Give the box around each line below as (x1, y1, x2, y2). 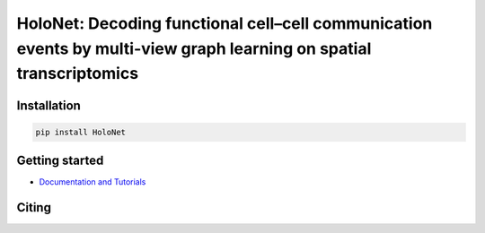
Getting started (16, 153, 104, 168)
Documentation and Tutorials (39, 177, 146, 187)
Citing (16, 200, 51, 215)
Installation (16, 98, 81, 113)
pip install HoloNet (35, 126, 126, 137)
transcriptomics (16, 64, 139, 84)
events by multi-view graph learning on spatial (16, 39, 372, 58)
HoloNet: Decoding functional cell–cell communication (16, 13, 433, 33)
